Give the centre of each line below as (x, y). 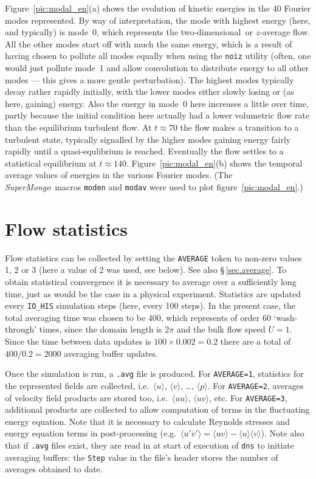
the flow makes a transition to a (239, 127)
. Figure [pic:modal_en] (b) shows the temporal (215, 163)
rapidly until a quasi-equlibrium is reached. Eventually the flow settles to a (144, 151)
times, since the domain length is (101, 329)
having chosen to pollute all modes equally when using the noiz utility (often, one (158, 56)
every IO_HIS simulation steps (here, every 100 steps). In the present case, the (150, 305)
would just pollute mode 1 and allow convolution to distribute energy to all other (157, 68)
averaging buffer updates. (111, 353)
